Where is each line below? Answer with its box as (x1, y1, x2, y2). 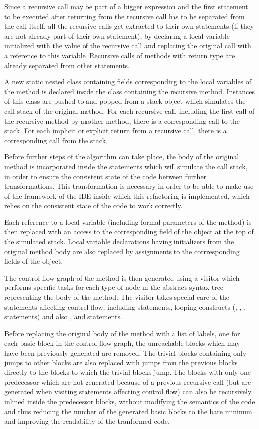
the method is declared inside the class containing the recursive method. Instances (4, 86, 255, 96)
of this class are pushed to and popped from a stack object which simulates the (4, 96, 246, 106)
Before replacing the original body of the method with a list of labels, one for (4, 328, 240, 338)
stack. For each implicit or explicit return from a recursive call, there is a (4, 125, 227, 136)
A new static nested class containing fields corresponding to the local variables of (4, 76, 252, 87)
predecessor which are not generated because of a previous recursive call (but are (4, 376, 251, 387)
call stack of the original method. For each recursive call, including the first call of (4, 105, 255, 116)
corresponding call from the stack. (4, 135, 108, 145)
